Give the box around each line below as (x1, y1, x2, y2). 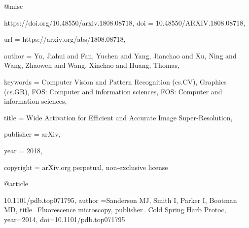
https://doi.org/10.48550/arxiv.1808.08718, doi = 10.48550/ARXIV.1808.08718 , (4, 17, 246, 28)
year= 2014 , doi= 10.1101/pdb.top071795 (4, 214, 125, 224)
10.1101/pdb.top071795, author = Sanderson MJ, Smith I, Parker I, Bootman (4, 195, 237, 205)
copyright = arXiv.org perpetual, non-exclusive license (4, 162, 168, 172)
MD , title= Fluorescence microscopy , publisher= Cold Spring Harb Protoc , (4, 204, 226, 215)
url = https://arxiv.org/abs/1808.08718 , (4, 34, 126, 44)
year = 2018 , (4, 145, 42, 155)
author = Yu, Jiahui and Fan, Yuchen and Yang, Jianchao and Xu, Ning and (4, 50, 237, 60)
